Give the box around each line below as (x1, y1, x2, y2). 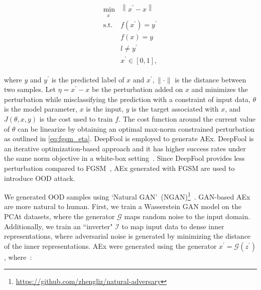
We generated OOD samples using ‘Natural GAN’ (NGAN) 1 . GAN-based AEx (4, 190, 250, 202)
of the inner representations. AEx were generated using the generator (4, 240, 217, 251)
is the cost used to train (39, 113, 113, 124)
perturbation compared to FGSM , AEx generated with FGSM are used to (4, 162, 235, 173)
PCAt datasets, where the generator (4, 211, 115, 221)
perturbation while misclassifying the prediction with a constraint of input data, (4, 93, 250, 104)
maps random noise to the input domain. (124, 211, 250, 221)
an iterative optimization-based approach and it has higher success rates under (4, 143, 246, 153)
